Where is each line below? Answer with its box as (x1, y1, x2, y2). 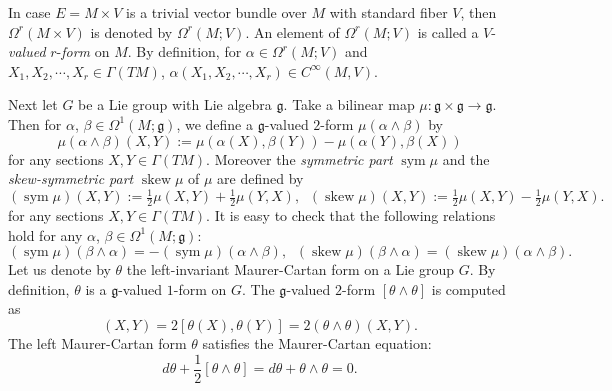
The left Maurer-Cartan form (8, 333, 187, 354)
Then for (8, 113, 62, 134)
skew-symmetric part (8, 168, 134, 189)
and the (442, 148, 490, 169)
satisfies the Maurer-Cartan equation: (202, 333, 432, 354)
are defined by (217, 168, 304, 189)
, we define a (176, 113, 253, 134)
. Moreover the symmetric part (206, 148, 393, 169)
